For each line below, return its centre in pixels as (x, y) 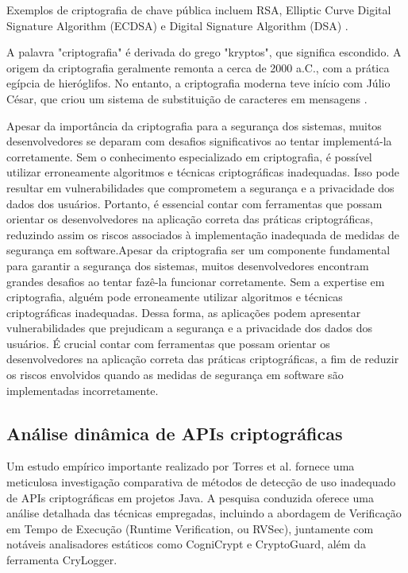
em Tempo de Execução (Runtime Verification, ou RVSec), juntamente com (190, 528)
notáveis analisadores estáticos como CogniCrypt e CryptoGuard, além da (186, 544)
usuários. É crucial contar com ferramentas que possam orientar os (168, 343)
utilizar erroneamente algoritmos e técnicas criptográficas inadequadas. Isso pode (203, 172)
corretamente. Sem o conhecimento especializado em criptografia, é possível (189, 156)
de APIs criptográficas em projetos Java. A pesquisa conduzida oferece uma (190, 497)
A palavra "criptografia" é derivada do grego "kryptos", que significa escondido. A (204, 52)
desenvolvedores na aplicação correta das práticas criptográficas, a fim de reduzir (203, 359)
